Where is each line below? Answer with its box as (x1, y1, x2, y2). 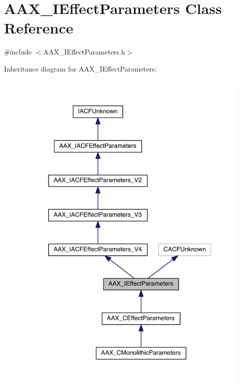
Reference (4, 17, 73, 38)
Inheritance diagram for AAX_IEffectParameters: (4, 63, 157, 73)
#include (4, 46, 32, 57)
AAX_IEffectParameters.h (43, 46, 125, 57)
